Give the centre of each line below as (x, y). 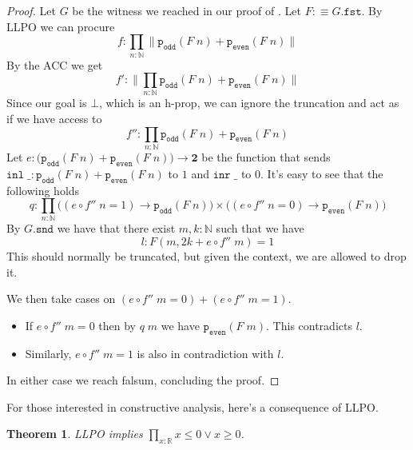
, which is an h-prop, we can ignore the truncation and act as (249, 103)
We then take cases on (61, 299)
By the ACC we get (55, 64)
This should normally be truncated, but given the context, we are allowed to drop (206, 256)
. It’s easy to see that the (322, 173)
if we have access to (54, 119)
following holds (43, 190)
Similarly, (48, 353)
